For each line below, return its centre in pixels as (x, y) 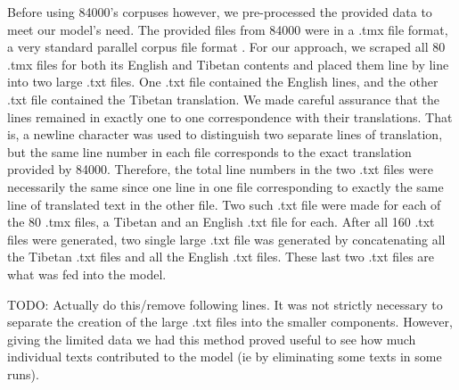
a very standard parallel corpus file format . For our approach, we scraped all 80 (226, 47)
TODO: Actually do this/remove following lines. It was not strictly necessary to (225, 304)
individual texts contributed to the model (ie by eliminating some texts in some (225, 357)
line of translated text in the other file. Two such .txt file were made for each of (224, 204)
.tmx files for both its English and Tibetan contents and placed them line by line (228, 64)
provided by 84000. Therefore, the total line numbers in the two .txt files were (220, 169)
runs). (23, 373)
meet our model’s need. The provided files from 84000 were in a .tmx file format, (228, 29)
